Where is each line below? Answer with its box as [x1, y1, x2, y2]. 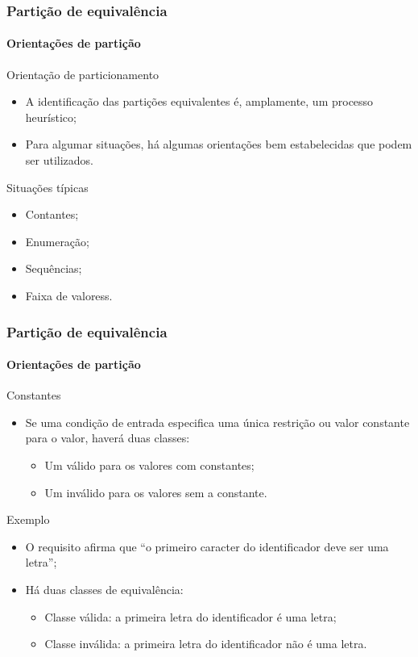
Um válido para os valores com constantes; [44, 457, 255, 473]
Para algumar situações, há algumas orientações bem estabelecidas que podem [25, 136, 412, 153]
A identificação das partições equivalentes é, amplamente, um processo [25, 93, 374, 110]
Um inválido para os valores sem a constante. [44, 483, 267, 500]
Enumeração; [25, 232, 89, 249]
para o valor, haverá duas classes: [25, 429, 190, 446]
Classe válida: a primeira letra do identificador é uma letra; [44, 608, 337, 625]
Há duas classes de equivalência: [25, 580, 184, 597]
